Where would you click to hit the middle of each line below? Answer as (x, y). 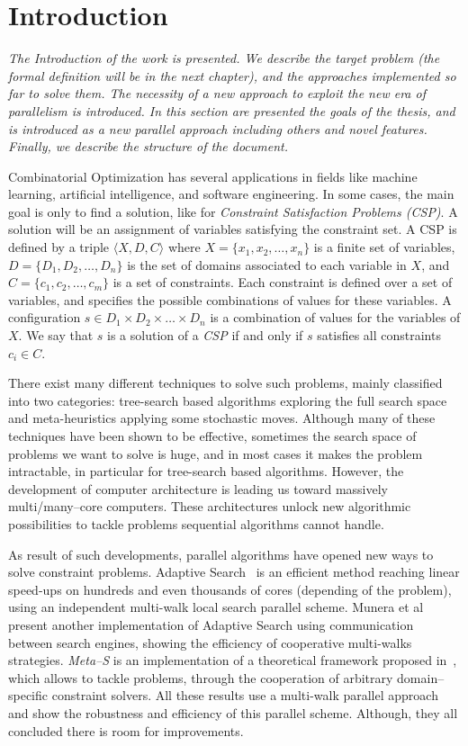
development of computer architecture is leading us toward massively (198, 488)
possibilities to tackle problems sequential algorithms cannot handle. (196, 523)
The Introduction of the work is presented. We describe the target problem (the (224, 58)
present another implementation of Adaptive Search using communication (211, 624)
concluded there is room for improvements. (126, 730)
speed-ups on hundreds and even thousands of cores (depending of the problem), (230, 589)
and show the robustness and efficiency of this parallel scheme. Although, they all (233, 712)
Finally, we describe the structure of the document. (148, 146)
